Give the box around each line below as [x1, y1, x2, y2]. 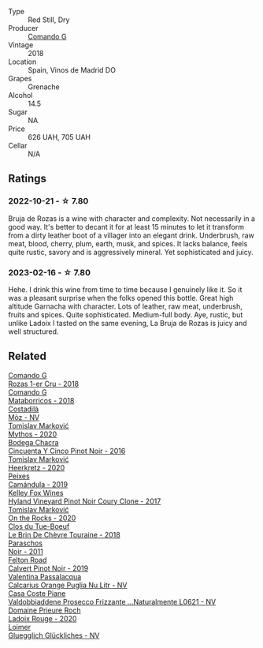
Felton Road [8, 555, 47, 564]
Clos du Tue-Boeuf [8, 521, 70, 531]
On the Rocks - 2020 [8, 513, 76, 523]
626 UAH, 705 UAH [28, 133, 91, 141]
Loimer [8, 622, 31, 631]
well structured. [8, 327, 59, 336]
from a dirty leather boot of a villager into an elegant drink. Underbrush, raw [8, 230, 254, 240]
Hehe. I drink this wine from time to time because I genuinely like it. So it [8, 284, 243, 294]
